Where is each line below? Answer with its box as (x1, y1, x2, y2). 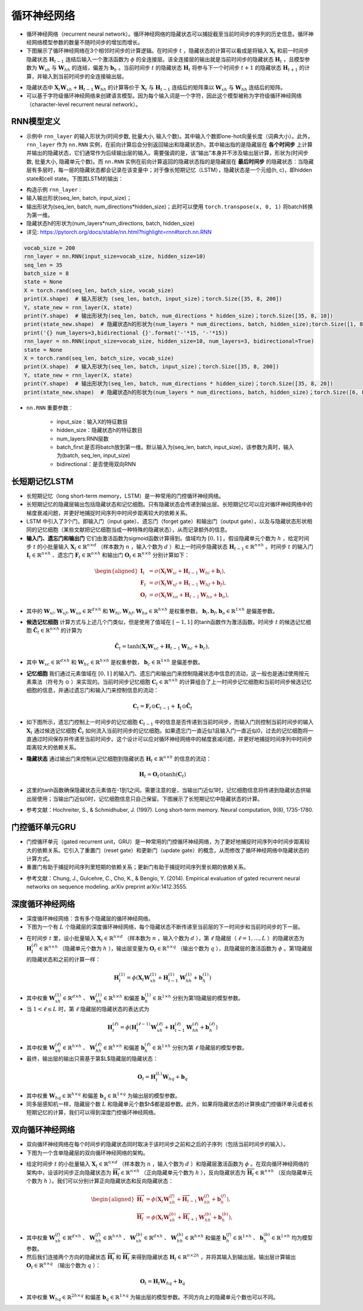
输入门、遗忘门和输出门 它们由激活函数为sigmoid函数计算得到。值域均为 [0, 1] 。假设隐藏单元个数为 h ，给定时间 (26, 534, 310, 542)
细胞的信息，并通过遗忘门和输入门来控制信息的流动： (26, 686, 159, 694)
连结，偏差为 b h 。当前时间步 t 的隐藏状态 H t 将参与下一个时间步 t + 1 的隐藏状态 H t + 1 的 (76, 64, 305, 73)
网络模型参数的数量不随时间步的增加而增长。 (31, 38, 143, 45)
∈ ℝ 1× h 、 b (233, 1233, 264, 1241)
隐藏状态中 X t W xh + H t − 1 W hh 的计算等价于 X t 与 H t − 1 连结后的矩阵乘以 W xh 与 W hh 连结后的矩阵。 (26, 84, 286, 92)
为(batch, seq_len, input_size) (56, 452, 131, 459)
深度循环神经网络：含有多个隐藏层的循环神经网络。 (26, 915, 154, 922)
